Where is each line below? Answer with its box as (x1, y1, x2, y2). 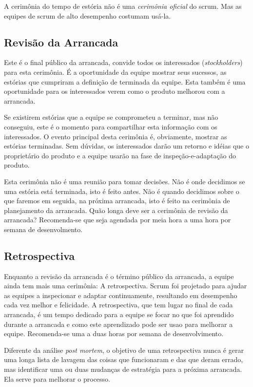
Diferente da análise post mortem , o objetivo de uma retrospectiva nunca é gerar (4, 344, 244, 355)
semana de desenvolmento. (4, 224, 83, 234)
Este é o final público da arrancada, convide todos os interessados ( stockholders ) (4, 57, 243, 67)
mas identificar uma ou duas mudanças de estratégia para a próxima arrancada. (4, 364, 242, 374)
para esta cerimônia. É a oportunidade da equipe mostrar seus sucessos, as (4, 66, 227, 77)
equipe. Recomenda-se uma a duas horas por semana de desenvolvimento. (4, 328, 224, 339)
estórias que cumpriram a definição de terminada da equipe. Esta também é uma (4, 76, 246, 86)
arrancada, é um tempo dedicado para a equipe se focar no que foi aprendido (4, 309, 234, 320)
